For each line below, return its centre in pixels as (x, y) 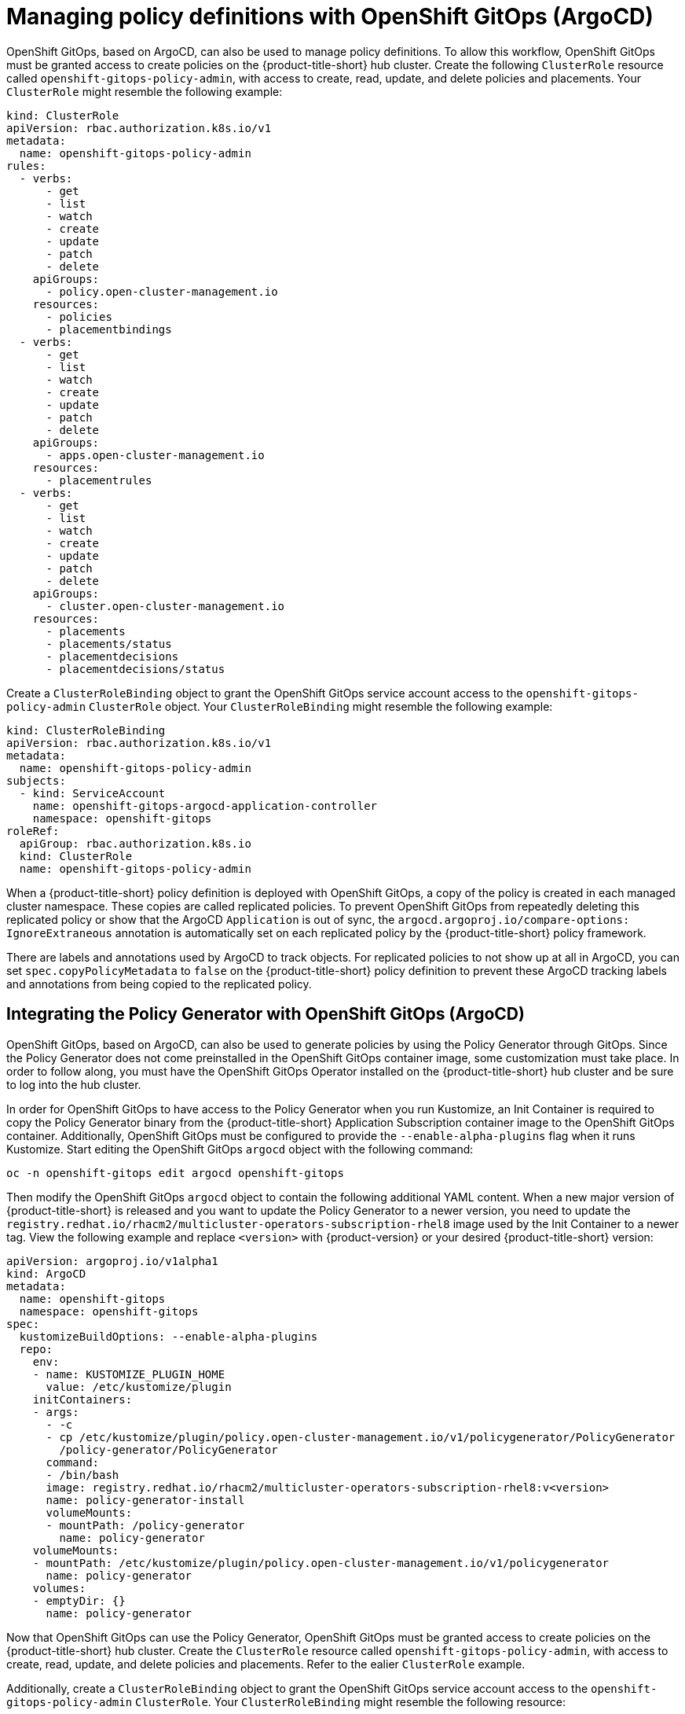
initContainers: (82, 1399)
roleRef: (33, 831)
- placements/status (109, 644)
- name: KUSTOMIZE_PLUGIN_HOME (129, 1374)
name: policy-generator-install (145, 1500)
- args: (56, 1412)
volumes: (59, 1588)
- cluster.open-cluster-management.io (165, 606)
